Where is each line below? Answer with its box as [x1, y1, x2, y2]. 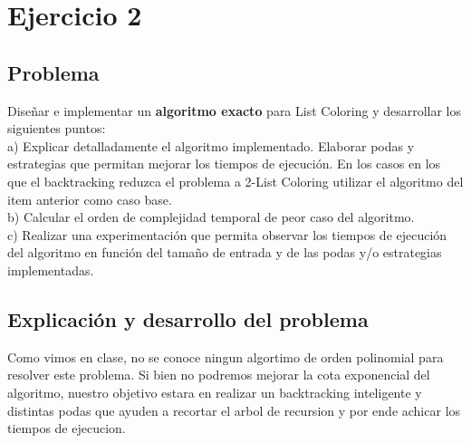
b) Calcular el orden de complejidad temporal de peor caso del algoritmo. [7, 207, 415, 226]
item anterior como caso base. [7, 189, 172, 208]
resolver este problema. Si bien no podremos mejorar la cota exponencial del [7, 365, 430, 384]
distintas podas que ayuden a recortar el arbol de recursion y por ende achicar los [7, 400, 461, 419]
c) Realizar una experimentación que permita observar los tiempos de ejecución [7, 225, 447, 244]
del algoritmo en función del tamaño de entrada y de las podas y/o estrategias [7, 243, 442, 262]
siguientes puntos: [7, 119, 106, 138]
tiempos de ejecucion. [7, 419, 126, 438]
